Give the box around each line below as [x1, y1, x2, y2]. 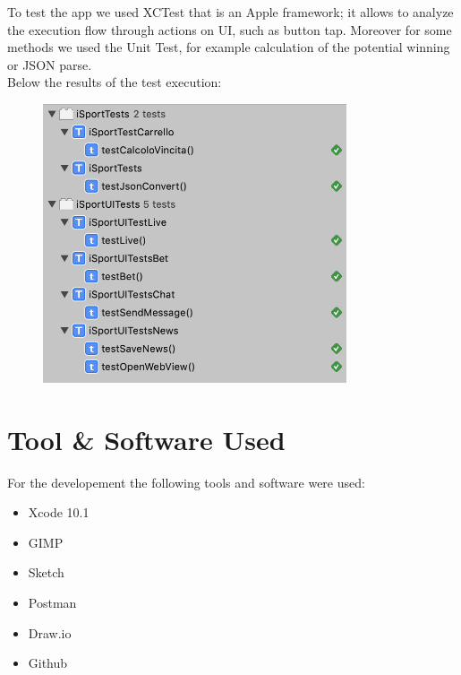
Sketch [28, 563, 64, 582]
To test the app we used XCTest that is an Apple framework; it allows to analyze [7, 3, 454, 21]
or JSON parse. [7, 55, 92, 74]
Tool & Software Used [7, 420, 286, 457]
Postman [28, 593, 77, 612]
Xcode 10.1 [28, 503, 90, 522]
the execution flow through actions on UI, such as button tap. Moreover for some [7, 20, 452, 39]
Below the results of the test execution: [7, 73, 222, 91]
